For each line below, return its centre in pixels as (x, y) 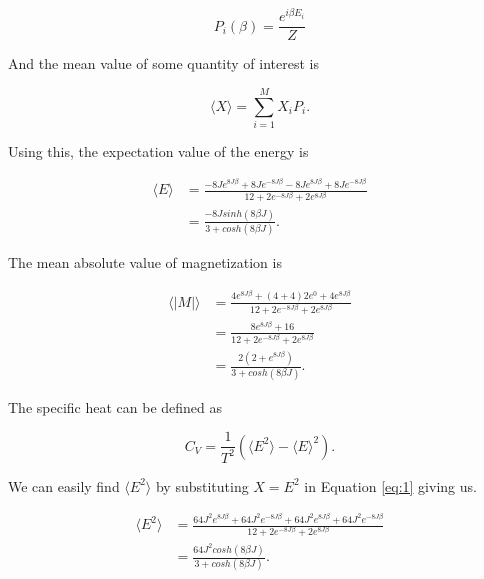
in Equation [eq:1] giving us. (390, 485)
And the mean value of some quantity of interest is (163, 63)
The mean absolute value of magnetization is (145, 262)
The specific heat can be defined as (115, 406)
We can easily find (64, 485)
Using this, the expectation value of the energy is (158, 150)
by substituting (202, 485)
